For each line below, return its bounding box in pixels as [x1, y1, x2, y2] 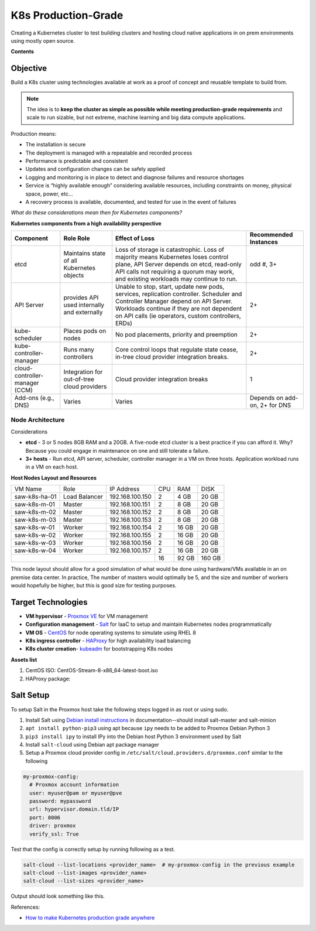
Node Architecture [11, 416, 65, 424]
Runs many [63, 345, 95, 354]
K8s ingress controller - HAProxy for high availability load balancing [25, 637, 191, 644]
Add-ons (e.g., [14, 394, 55, 402]
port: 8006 [29, 814, 61, 821]
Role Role [63, 234, 90, 242]
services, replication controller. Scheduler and [115, 290, 242, 298]
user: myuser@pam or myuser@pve [29, 789, 122, 796]
